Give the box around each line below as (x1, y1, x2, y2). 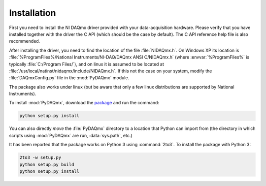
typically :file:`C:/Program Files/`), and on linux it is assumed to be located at (9, 61, 165, 67)
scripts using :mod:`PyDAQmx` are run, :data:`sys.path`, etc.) (9, 132, 133, 138)
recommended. (9, 38, 40, 44)
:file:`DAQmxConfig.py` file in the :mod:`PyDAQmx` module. (9, 75, 130, 81)
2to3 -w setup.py (19, 155, 62, 160)
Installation (9, 7, 56, 18)
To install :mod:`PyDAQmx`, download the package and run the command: (9, 100, 160, 106)
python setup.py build (19, 161, 74, 167)
